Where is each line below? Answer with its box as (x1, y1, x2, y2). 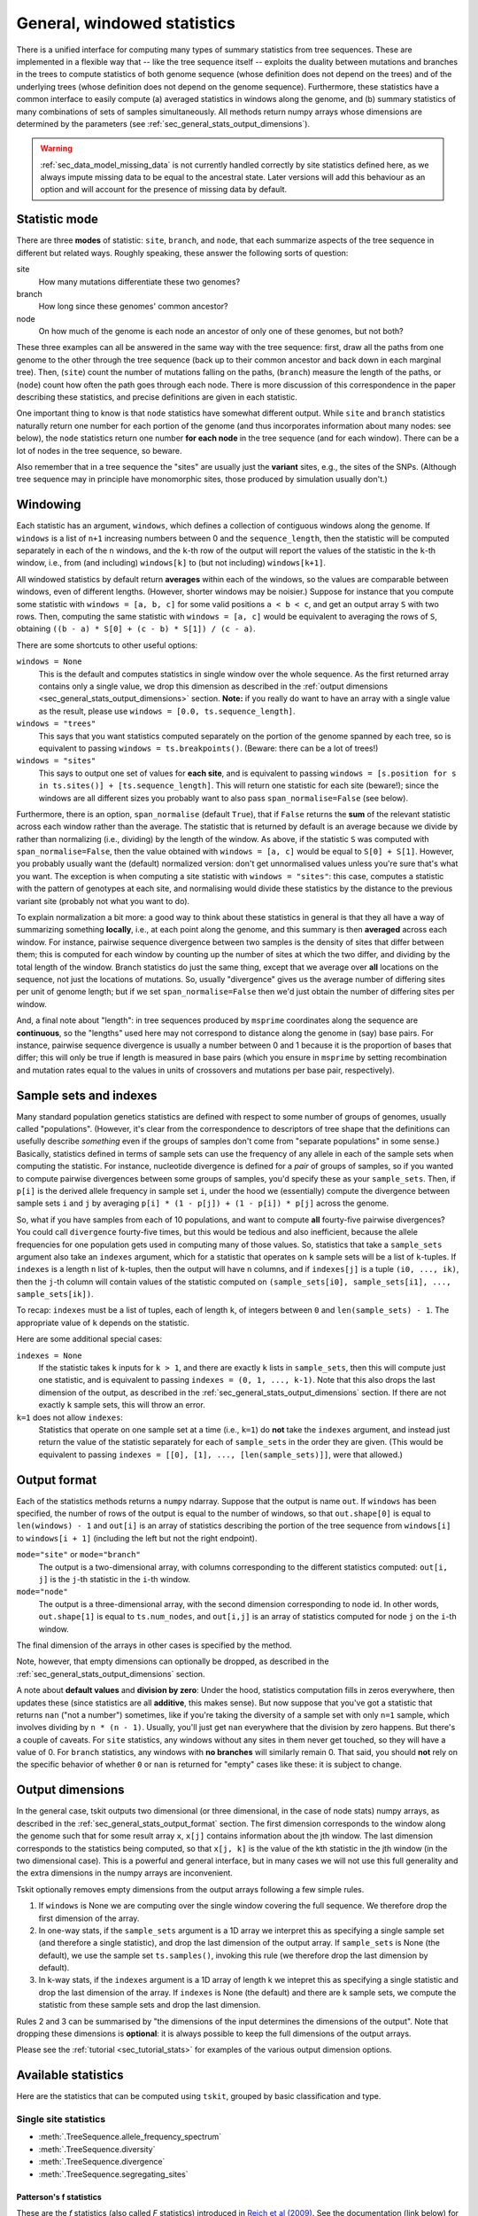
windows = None (16, 657, 83, 667)
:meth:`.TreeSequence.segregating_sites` (38, 2168, 189, 2180)
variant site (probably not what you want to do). (16, 895, 190, 906)
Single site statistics (16, 2113, 106, 2126)
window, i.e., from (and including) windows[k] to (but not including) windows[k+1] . (16, 558, 327, 568)
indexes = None (16, 1350, 83, 1361)
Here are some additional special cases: (16, 1334, 163, 1345)
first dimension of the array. (38, 1913, 140, 1923)
